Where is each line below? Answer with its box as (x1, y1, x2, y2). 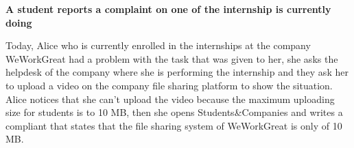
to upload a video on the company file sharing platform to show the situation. (5, 78, 333, 92)
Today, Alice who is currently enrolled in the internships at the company (5, 38, 311, 53)
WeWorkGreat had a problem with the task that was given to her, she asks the (5, 51, 338, 65)
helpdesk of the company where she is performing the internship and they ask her (5, 65, 349, 79)
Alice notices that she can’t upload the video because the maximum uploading (5, 91, 335, 106)
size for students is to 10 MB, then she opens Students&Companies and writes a (5, 105, 343, 119)
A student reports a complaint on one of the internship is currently (5, 2, 331, 16)
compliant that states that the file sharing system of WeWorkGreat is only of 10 (5, 118, 342, 132)
